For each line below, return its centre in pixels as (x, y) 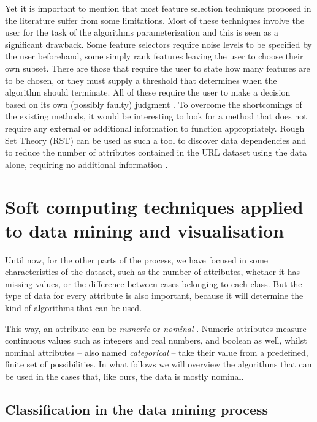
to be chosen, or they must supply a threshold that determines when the (141, 80)
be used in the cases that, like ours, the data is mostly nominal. (124, 376)
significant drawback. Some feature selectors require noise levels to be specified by (158, 44)
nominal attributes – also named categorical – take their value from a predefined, (157, 352)
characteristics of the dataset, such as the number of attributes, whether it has (152, 272)
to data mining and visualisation (145, 230)
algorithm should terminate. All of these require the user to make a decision (148, 92)
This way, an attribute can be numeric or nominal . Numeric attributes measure (156, 328)
